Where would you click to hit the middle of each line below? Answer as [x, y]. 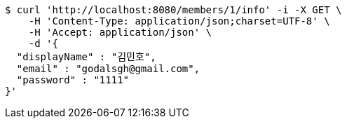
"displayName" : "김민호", [86, 57]
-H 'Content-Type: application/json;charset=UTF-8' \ [179, 21]
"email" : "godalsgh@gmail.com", [108, 69]
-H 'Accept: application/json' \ [120, 32]
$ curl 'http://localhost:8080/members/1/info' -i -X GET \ [173, 10]
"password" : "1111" [73, 80]
